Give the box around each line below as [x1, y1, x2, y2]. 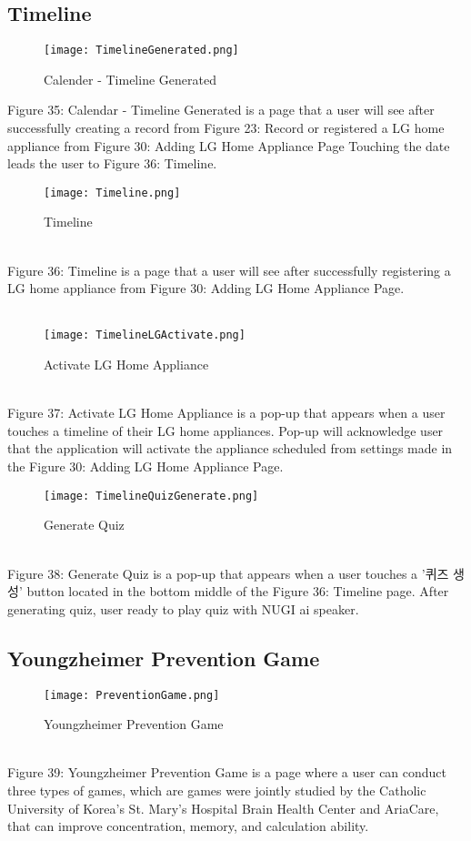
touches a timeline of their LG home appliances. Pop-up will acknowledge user [7, 420, 444, 440]
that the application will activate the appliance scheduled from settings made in [7, 439, 453, 458]
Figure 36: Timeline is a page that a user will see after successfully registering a [7, 260, 451, 279]
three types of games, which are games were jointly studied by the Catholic [7, 780, 426, 799]
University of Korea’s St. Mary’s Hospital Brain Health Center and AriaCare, [7, 798, 439, 817]
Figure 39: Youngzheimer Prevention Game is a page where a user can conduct [7, 763, 447, 782]
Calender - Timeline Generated [44, 69, 216, 88]
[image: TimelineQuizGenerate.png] [44, 489, 259, 502]
